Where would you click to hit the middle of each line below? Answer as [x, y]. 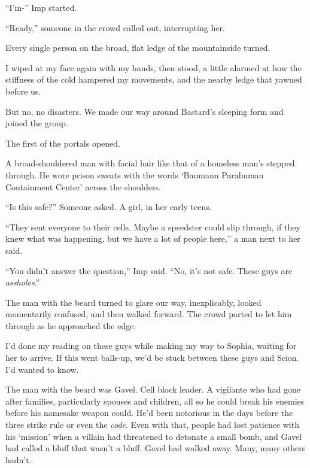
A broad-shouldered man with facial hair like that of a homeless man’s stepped [150, 163]
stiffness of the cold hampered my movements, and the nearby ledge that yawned [154, 79]
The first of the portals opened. [63, 143]
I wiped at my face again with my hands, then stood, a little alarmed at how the [154, 67]
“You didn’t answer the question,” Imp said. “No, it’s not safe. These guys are [149, 270]
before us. [23, 91]
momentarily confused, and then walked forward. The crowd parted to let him [149, 314]
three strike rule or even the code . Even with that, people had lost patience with [152, 425]
